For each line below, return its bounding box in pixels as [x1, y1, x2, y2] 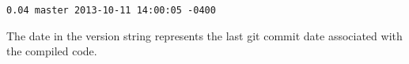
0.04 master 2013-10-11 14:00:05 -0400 [6, 5, 216, 16]
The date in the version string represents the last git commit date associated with [6, 27, 403, 43]
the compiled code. [6, 43, 97, 59]
